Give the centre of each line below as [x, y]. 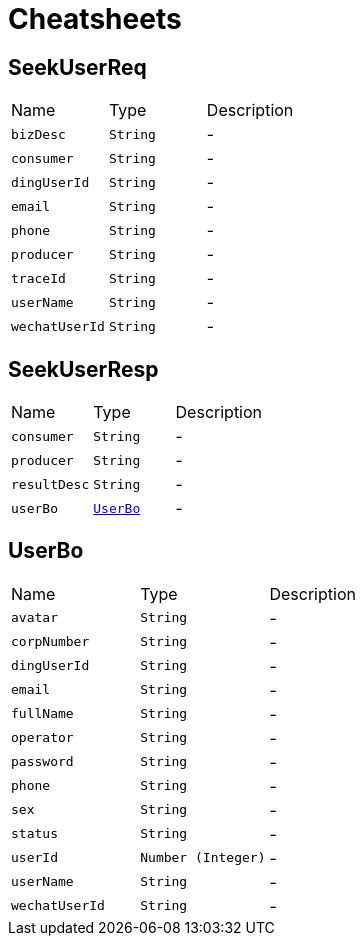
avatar [34, 618]
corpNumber [50, 642]
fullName [42, 714]
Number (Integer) [203, 858]
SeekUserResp [83, 369]
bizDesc [38, 134]
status [34, 834]
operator [42, 738]
